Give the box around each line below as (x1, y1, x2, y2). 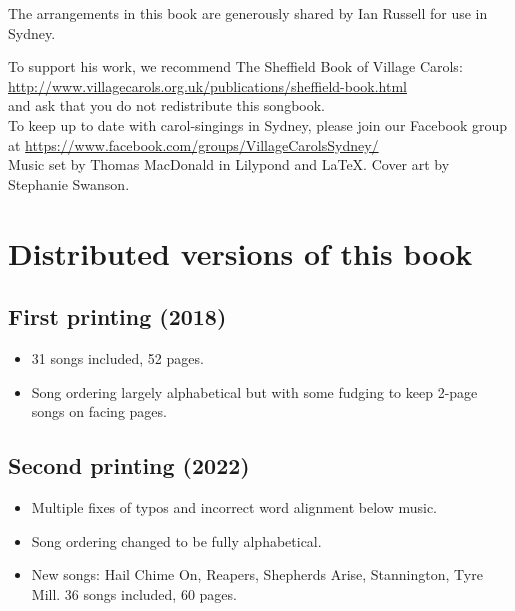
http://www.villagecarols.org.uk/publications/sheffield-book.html (8, 75, 407, 96)
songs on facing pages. (31, 401, 167, 422)
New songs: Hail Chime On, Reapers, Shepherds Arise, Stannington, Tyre (31, 564, 483, 585)
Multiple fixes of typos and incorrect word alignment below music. (31, 496, 437, 517)
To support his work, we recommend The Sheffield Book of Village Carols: (8, 56, 463, 77)
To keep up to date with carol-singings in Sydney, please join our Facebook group (8, 114, 508, 135)
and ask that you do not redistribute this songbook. (8, 95, 325, 116)
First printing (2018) (8, 301, 227, 332)
